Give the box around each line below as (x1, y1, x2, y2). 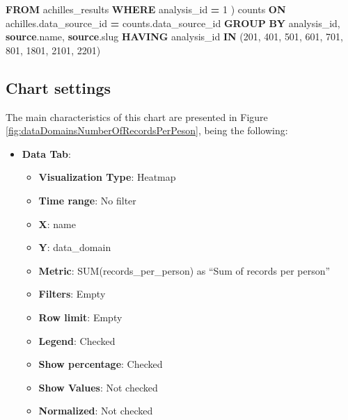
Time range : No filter (38, 193, 136, 207)
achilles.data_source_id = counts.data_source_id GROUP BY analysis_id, (6, 15, 340, 30)
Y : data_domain (38, 240, 111, 255)
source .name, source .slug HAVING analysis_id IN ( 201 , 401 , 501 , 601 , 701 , (6, 29, 343, 44)
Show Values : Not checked (38, 380, 158, 394)
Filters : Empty (38, 286, 106, 301)
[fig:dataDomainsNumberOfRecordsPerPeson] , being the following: (6, 123, 288, 138)
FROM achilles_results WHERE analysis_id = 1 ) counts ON (6, 2, 286, 16)
